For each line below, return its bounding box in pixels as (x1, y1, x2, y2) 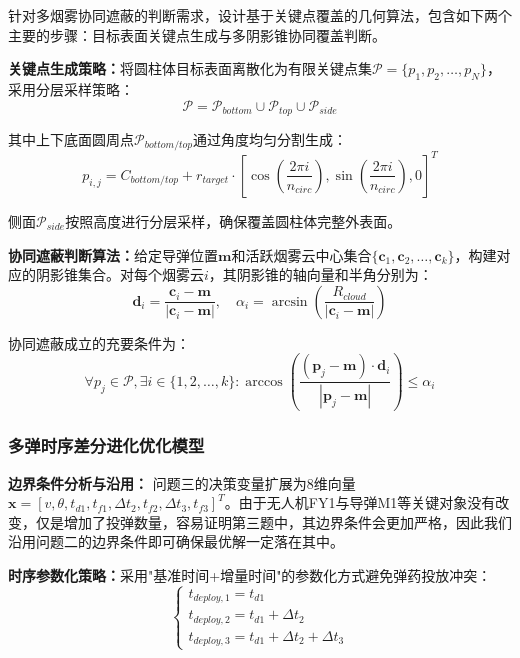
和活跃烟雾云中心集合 (231, 244, 372, 265)
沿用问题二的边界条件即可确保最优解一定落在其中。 (8, 531, 344, 552)
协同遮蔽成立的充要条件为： (8, 332, 190, 353)
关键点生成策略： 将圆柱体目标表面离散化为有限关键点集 (8, 58, 372, 79)
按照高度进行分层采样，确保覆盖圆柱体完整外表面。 (65, 210, 402, 231)
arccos (245, 374, 283, 389)
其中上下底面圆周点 (8, 129, 134, 150)
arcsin (271, 294, 308, 309)
